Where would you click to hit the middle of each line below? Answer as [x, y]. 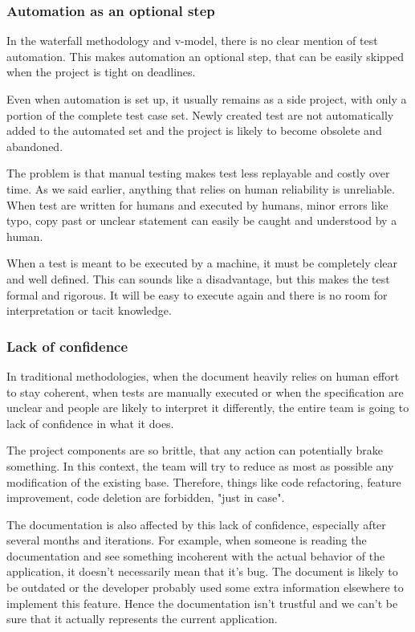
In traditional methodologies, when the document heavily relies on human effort [203, 375]
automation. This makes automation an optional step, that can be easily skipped [205, 56]
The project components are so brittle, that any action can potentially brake [195, 450]
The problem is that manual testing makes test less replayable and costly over [198, 173]
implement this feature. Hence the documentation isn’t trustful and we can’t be [202, 603]
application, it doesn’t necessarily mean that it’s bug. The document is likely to [202, 571]
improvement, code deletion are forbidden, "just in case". [146, 497]
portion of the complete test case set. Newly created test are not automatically [200, 114]
